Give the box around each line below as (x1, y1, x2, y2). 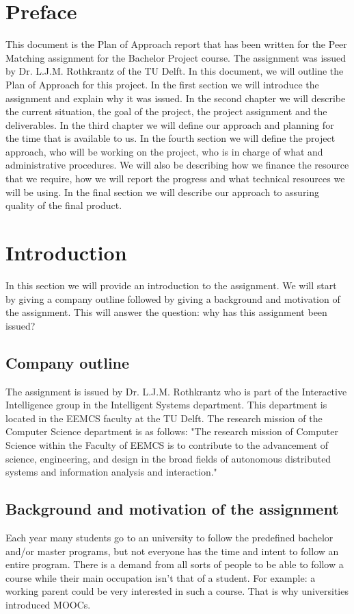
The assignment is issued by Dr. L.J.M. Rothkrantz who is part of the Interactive (5, 384, 347, 398)
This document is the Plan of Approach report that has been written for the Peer (5, 37, 347, 51)
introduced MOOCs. (5, 597, 91, 611)
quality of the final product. (5, 198, 122, 212)
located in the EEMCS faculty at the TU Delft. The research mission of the (5, 410, 323, 425)
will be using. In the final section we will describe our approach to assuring (5, 184, 320, 199)
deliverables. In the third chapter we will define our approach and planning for (5, 117, 334, 132)
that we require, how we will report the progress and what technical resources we (5, 171, 345, 186)
